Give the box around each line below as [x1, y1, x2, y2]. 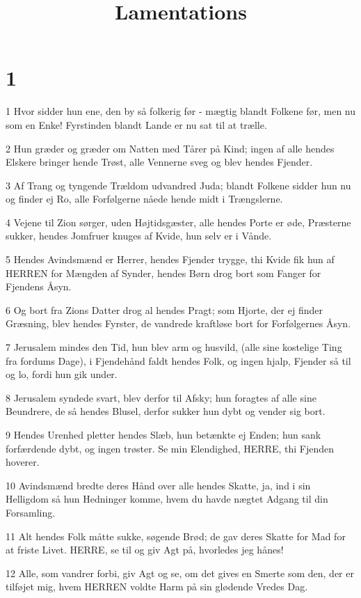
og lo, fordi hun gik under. [6, 367, 118, 381]
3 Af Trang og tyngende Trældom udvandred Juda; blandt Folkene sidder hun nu [6, 178, 351, 192]
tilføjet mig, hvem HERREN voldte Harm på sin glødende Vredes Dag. [6, 579, 308, 594]
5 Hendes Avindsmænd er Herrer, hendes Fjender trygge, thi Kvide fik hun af [6, 252, 335, 267]
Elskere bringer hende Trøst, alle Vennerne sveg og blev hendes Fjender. [6, 155, 313, 169]
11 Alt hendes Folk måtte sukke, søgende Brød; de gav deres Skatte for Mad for [6, 528, 346, 543]
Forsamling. [6, 505, 56, 519]
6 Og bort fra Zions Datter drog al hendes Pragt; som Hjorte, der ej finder [6, 302, 323, 317]
